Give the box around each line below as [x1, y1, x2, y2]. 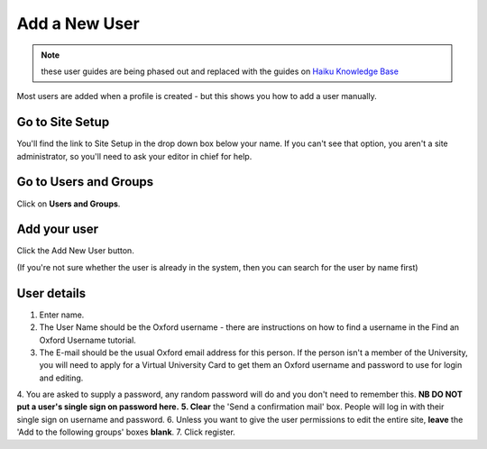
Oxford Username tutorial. [39, 334, 137, 345]
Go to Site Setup [16, 115, 110, 130]
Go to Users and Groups [16, 174, 154, 189]
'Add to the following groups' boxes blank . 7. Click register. [16, 426, 236, 437]
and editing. [39, 372, 84, 383]
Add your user [16, 222, 99, 237]
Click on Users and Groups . [16, 198, 121, 209]
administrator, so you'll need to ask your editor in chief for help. [16, 151, 253, 161]
